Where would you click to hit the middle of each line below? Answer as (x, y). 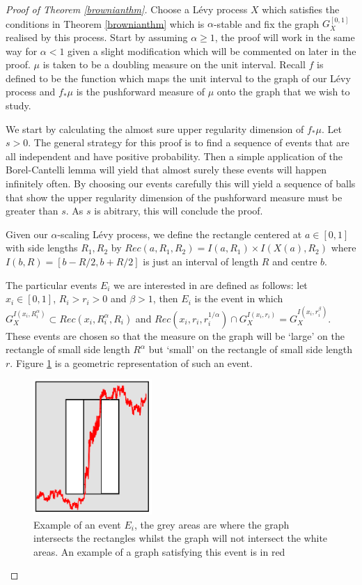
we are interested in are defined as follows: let (211, 284)
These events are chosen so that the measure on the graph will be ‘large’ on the (175, 335)
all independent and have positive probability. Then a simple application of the (174, 156)
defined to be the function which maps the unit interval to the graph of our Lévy (178, 78)
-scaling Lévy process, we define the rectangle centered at (180, 234)
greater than (32, 211)
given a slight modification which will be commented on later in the (212, 50)
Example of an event (77, 524)
